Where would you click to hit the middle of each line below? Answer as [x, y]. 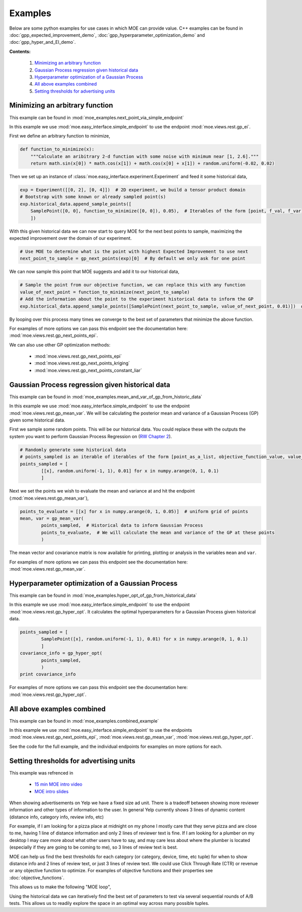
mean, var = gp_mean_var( [52, 518]
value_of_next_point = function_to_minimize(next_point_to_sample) [105, 292]
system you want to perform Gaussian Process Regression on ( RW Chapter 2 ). [91, 436]
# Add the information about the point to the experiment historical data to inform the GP [137, 299]
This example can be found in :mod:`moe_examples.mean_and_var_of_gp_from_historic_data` [106, 397]
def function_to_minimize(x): [57, 149]
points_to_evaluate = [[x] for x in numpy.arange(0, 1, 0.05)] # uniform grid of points [134, 511]
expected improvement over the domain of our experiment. [70, 238]
